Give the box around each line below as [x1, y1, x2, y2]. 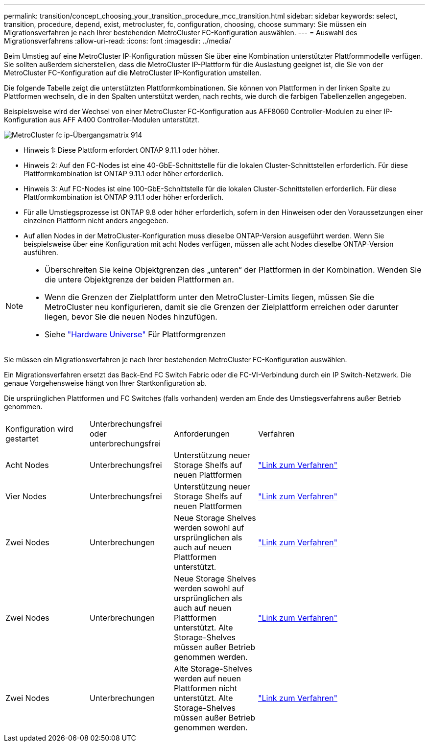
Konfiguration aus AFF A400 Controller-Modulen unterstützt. [4, 116, 199, 124]
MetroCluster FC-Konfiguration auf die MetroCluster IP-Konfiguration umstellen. [4, 69, 262, 77]
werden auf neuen [174, 674, 241, 683]
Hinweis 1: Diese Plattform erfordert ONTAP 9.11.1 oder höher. [24, 146, 219, 154]
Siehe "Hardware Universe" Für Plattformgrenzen [45, 329, 226, 339]
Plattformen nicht [174, 683, 237, 693]
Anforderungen [174, 429, 230, 439]
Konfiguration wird [5, 424, 73, 434]
